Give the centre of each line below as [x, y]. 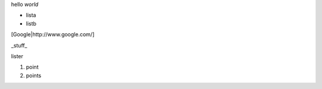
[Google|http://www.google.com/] [53, 34]
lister [17, 56]
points [34, 75]
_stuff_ [19, 45]
